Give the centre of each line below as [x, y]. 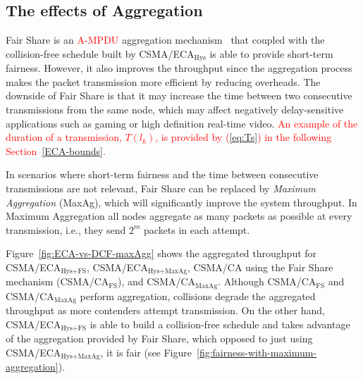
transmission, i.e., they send [66, 229]
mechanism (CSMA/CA [57, 281]
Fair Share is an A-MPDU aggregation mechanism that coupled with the [165, 40]
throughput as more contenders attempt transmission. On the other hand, [165, 310]
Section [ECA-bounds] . [56, 150]
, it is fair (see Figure [146, 352]
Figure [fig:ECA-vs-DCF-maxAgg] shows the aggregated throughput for [161, 253]
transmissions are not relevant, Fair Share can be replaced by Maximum [161, 188]
